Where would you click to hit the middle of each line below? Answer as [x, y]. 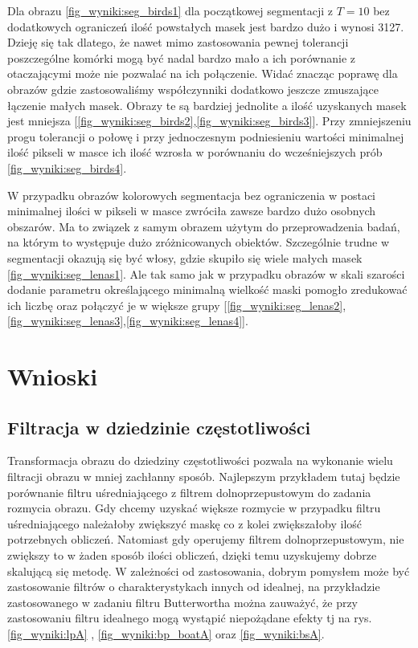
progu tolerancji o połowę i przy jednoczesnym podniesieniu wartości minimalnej [206, 136]
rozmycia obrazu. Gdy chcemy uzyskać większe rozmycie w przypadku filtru [194, 508]
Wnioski [53, 376]
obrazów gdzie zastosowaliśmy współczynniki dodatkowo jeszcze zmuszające [193, 89]
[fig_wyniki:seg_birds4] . [67, 167]
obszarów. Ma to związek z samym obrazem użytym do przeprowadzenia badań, [204, 226]
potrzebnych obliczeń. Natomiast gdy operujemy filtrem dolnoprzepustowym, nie [206, 539]
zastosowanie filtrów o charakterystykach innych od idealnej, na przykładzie [194, 587]
